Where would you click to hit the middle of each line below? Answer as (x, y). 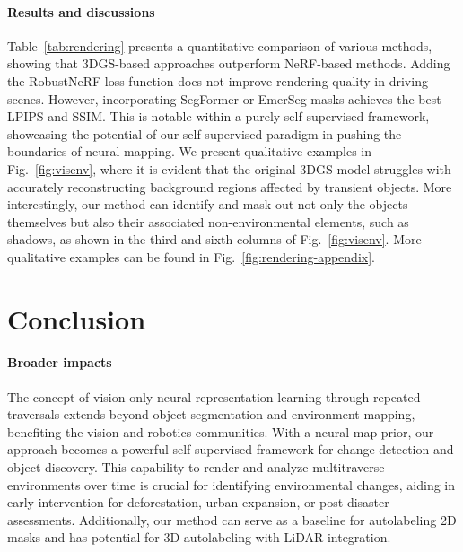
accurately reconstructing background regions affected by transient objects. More (230, 186)
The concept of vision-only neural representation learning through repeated (214, 396)
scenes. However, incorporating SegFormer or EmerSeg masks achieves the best (224, 98)
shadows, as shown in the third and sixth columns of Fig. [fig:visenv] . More (214, 239)
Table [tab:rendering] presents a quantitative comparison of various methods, (220, 45)
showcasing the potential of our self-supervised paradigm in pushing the (205, 133)
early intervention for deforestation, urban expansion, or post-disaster (198, 502)
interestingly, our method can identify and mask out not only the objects (208, 204)
